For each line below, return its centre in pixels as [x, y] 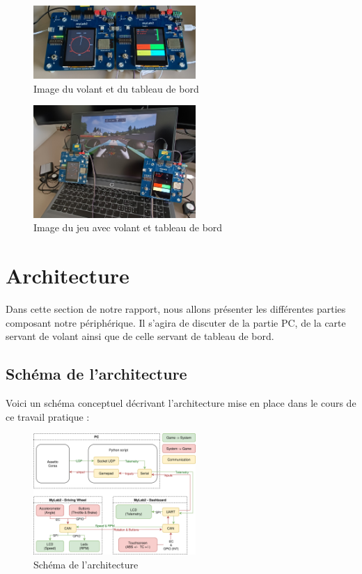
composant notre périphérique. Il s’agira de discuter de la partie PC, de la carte [176, 322]
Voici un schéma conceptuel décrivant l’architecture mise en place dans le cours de [181, 402]
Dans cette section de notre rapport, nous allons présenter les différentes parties [176, 308]
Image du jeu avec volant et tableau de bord [128, 227]
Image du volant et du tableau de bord [116, 88]
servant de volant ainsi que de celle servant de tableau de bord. [140, 336]
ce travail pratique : [48, 416]
